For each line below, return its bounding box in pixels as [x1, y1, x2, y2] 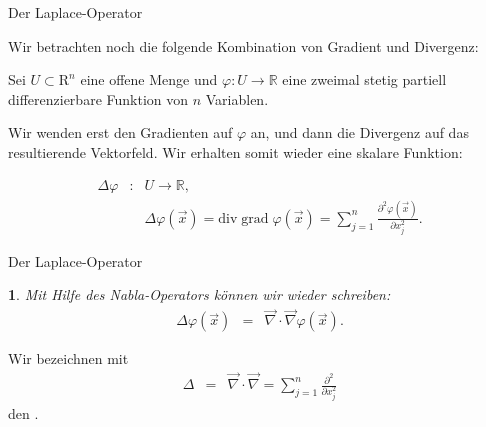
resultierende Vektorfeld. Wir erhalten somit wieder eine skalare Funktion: [8, 141, 463, 162]
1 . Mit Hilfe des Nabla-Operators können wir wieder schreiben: [8, 284, 391, 305]
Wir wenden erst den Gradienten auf [8, 122, 233, 143]
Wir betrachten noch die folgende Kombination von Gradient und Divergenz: [8, 35, 479, 56]
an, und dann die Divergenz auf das [250, 122, 469, 143]
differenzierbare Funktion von [8, 88, 189, 109]
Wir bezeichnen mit [8, 348, 129, 369]
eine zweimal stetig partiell [282, 69, 447, 90]
